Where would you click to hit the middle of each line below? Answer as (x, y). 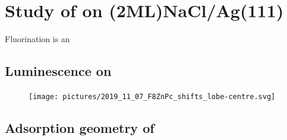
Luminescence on (58, 71)
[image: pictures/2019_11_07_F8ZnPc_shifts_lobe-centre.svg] (152, 96)
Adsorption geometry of (80, 127)
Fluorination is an (37, 39)
